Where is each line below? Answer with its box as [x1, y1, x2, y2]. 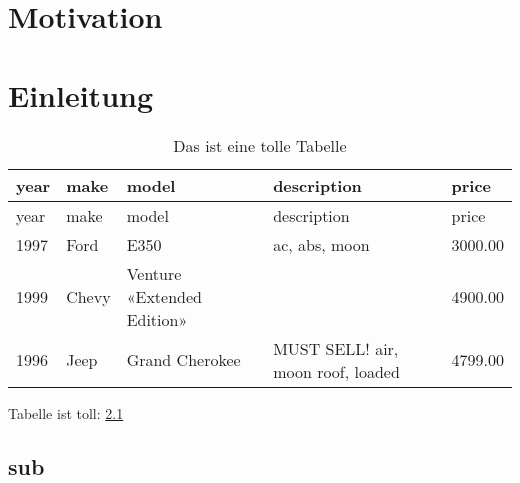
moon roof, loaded [273, 359, 400, 383]
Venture [126, 261, 182, 285]
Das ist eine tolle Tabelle [173, 133, 347, 157]
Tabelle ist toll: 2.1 [8, 402, 124, 423]
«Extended [126, 284, 202, 308]
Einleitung [8, 74, 154, 115]
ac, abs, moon [273, 232, 370, 256]
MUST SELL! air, [273, 336, 399, 360]
